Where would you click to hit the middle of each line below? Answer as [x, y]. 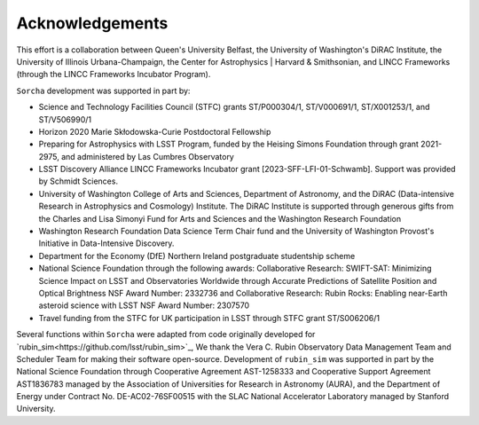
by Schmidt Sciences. [79, 181]
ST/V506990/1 [65, 119]
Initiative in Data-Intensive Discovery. [106, 243]
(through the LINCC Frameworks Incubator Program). [114, 75]
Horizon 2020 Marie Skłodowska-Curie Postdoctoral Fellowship [155, 131]
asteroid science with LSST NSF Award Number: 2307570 [144, 305]
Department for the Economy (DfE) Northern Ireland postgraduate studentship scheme [197, 256]
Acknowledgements [92, 23]
